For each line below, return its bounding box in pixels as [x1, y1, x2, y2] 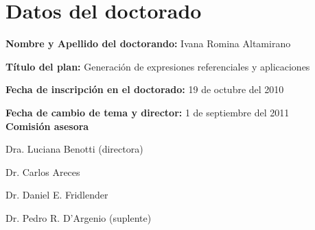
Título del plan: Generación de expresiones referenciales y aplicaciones [5, 59, 310, 73]
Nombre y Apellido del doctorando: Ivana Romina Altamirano [5, 36, 291, 51]
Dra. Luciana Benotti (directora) [5, 142, 143, 156]
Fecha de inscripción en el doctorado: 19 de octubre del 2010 [5, 82, 284, 97]
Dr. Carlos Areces [5, 164, 80, 179]
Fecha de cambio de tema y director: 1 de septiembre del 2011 [5, 105, 290, 119]
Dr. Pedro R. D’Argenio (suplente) [5, 210, 152, 225]
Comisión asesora [5, 118, 89, 133]
